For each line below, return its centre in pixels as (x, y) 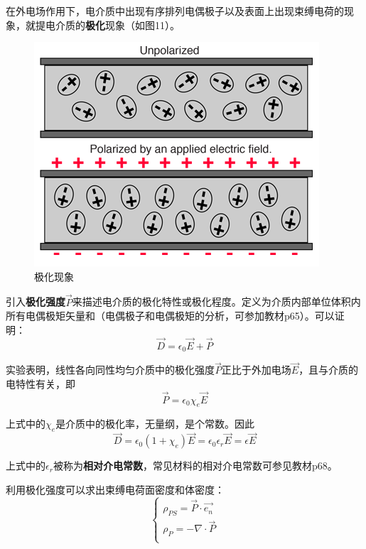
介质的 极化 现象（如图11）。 (117, 25)
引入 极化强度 (36, 301)
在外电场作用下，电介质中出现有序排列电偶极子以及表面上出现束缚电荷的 (175, 11)
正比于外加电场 (256, 370)
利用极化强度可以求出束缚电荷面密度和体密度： (115, 490)
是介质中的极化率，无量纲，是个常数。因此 (155, 424)
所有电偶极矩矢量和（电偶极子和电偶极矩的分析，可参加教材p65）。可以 (170, 316)
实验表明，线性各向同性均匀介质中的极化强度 (110, 370)
